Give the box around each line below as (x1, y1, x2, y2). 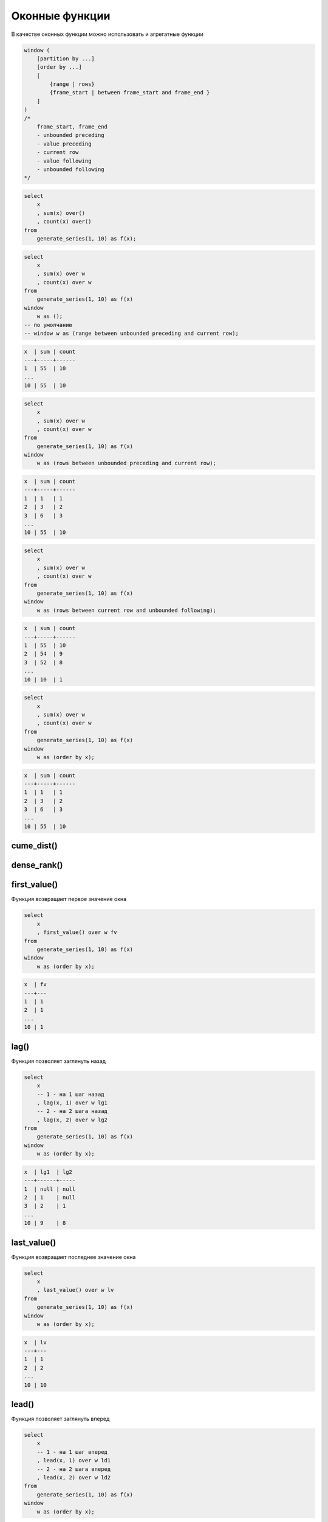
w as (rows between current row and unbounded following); (36, 606, 217, 614)
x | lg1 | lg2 (24, 1168, 73, 1175)
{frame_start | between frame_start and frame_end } (49, 89, 210, 96)
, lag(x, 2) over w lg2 (36, 1116, 108, 1123)
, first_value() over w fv (36, 929, 118, 936)
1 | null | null (24, 1185, 76, 1193)
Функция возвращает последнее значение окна (11, 1253, 136, 1260)
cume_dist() (11, 841, 58, 851)
